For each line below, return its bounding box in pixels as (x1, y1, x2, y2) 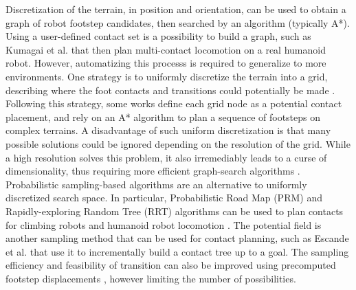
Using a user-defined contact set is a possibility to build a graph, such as (5, 29, 311, 43)
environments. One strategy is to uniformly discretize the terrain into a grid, (5, 69, 328, 83)
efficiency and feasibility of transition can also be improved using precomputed (5, 258, 336, 272)
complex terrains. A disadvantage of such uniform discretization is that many (5, 123, 331, 137)
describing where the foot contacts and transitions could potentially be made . (5, 82, 335, 97)
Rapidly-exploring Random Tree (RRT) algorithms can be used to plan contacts (5, 203, 344, 218)
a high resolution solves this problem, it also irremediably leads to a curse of (5, 150, 327, 164)
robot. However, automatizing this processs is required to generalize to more (5, 56, 326, 70)
